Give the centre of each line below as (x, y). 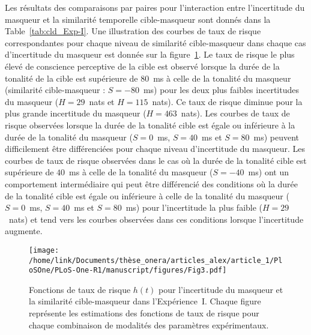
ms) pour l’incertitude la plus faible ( (194, 207)
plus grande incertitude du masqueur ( (76, 113)
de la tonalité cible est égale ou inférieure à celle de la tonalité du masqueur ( (147, 195)
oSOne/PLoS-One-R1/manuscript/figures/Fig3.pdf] (128, 270)
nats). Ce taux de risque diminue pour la (227, 101)
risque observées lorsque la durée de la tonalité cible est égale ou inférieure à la (150, 125)
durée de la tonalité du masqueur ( (69, 137)
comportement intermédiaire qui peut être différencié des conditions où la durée (152, 183)
